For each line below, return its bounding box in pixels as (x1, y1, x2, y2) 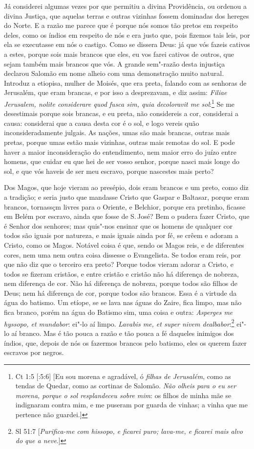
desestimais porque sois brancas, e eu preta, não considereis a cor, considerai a (4, 108, 238, 118)
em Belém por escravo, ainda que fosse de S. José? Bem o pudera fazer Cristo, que (4, 211, 250, 221)
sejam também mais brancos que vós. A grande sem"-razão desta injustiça (4, 58, 225, 69)
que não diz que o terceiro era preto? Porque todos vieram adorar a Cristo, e (4, 259, 234, 269)
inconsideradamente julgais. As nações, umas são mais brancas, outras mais (4, 127, 230, 138)
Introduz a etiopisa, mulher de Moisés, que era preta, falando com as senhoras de (4, 77, 247, 88)
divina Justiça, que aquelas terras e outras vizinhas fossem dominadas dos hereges (4, 10, 249, 21)
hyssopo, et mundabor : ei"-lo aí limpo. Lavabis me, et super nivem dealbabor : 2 (4, 317, 234, 329)
